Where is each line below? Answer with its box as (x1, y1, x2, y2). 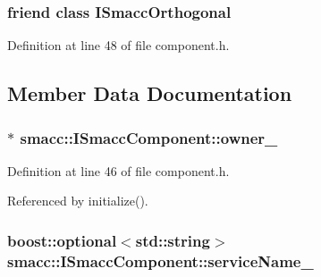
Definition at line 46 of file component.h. (7, 161, 230, 180)
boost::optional (7, 229, 117, 251)
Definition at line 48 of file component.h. (7, 36, 230, 55)
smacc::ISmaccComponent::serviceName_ (7, 249, 314, 272)
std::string (135, 229, 210, 251)
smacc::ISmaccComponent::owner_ (20, 126, 278, 148)
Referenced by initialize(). (7, 191, 148, 210)
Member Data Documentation (7, 80, 292, 107)
